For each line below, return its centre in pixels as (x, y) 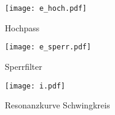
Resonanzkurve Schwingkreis (57, 105)
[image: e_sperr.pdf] (48, 47)
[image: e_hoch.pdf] (46, 8)
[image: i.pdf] (35, 86)
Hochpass (22, 27)
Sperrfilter (23, 66)
